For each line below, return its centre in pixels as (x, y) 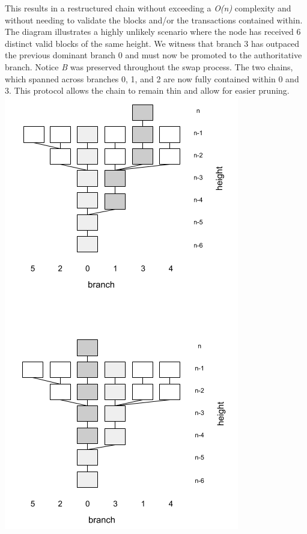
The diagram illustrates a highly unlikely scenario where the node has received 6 (153, 32)
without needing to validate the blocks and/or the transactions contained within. (154, 20)
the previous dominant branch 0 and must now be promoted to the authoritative (153, 55)
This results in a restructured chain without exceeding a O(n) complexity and (148, 8)
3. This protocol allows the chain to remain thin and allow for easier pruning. (147, 90)
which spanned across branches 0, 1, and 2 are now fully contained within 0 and (152, 78)
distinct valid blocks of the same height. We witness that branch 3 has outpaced (152, 43)
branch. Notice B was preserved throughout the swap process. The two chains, (149, 66)
